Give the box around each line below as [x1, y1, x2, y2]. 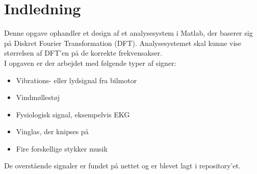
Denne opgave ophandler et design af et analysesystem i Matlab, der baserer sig [4, 28, 253, 38]
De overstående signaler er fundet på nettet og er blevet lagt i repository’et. [4, 160, 241, 171]
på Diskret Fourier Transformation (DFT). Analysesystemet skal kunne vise [4, 37, 242, 48]
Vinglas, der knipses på [16, 126, 89, 137]
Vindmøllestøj [16, 92, 60, 103]
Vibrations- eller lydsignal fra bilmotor [16, 74, 137, 85]
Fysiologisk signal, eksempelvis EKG [16, 109, 130, 119]
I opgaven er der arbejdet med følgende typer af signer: [4, 57, 176, 68]
